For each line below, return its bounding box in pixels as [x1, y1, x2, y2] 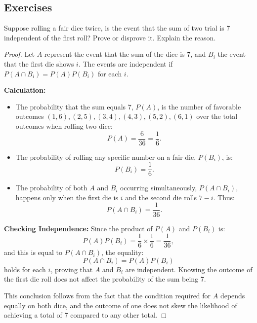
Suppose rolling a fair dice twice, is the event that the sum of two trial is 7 [4, 23, 230, 33]
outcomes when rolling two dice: [15, 120, 113, 131]
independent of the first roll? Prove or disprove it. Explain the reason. [4, 32, 216, 42]
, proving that [50, 264, 93, 274]
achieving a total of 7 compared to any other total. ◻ [4, 310, 167, 320]
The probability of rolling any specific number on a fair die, [15, 151, 196, 162]
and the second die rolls [125, 192, 197, 202]
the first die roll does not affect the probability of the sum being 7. [4, 274, 206, 284]
